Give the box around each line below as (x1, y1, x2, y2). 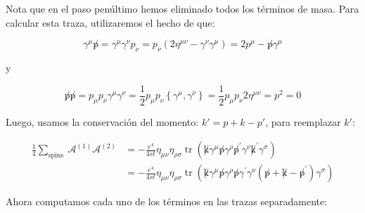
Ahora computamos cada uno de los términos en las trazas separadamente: (6, 194, 328, 209)
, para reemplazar (265, 114, 341, 129)
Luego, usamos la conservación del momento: (6, 114, 199, 129)
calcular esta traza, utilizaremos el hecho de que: (6, 15, 215, 30)
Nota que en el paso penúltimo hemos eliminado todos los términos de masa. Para (6, 1, 359, 15)
